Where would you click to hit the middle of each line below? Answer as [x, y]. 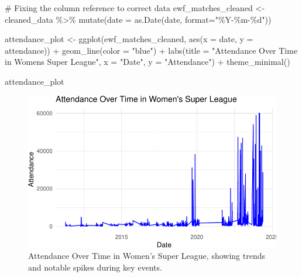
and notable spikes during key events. [95, 267]
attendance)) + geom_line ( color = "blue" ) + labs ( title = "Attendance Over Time [151, 50]
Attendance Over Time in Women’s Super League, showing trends [147, 256]
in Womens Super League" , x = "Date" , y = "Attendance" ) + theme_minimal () [147, 62]
